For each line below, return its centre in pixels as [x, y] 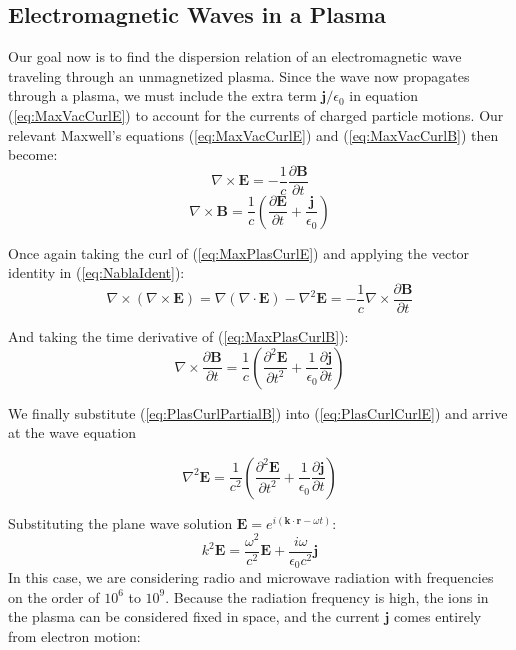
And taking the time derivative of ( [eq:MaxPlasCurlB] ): [178, 336]
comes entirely [437, 616]
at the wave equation [72, 432]
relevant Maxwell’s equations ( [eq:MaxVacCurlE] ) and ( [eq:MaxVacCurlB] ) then [253, 134]
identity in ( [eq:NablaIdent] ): [96, 272]
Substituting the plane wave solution [120, 522]
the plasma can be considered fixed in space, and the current [194, 616]
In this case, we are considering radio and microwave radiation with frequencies [251, 577]
